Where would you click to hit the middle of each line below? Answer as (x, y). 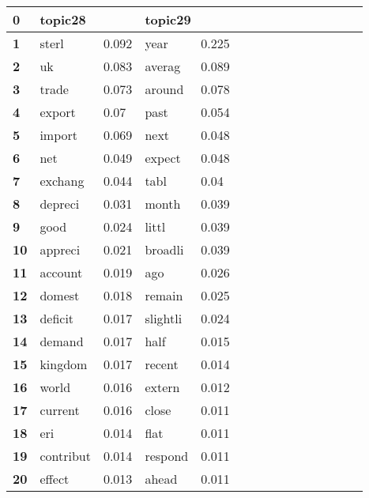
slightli (164, 318)
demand (62, 341)
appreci (60, 249)
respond (167, 456)
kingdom (64, 364)
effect (55, 479)
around (164, 89)
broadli (164, 249)
